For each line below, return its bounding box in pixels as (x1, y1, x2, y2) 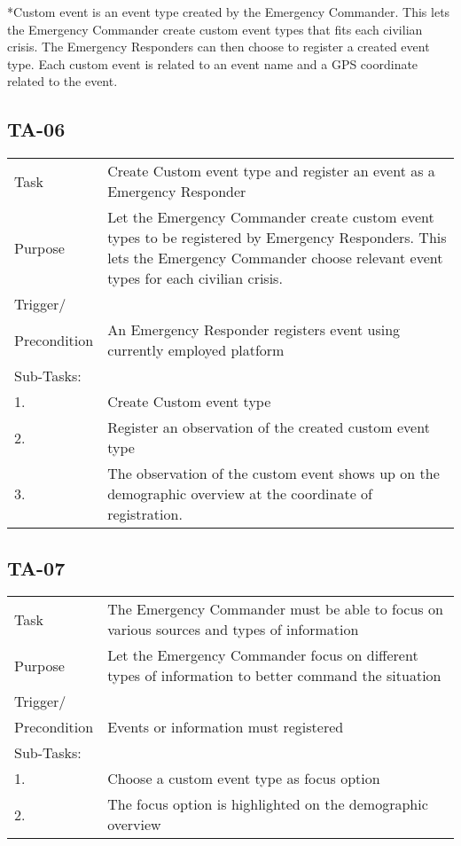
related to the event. (7, 72, 118, 90)
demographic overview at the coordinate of (107, 483, 372, 505)
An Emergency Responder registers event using (107, 319, 401, 341)
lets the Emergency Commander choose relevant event (107, 247, 443, 269)
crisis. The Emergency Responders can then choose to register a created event (7, 37, 430, 56)
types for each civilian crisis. (107, 268, 283, 289)
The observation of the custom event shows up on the (107, 463, 440, 484)
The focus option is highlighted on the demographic (107, 794, 428, 815)
